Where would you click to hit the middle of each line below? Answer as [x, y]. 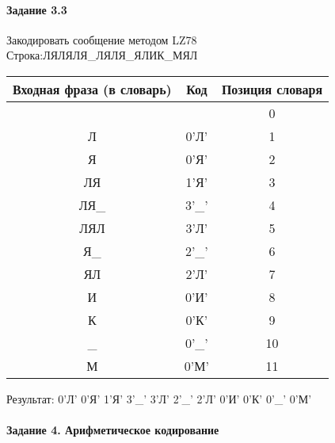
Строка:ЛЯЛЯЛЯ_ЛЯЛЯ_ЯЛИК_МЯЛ [102, 55]
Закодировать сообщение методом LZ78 [102, 39]
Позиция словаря [272, 89]
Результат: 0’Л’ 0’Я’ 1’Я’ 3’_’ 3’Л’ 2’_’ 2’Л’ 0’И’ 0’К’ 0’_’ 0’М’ [159, 398]
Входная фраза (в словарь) [92, 89]
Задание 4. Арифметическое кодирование [113, 430]
